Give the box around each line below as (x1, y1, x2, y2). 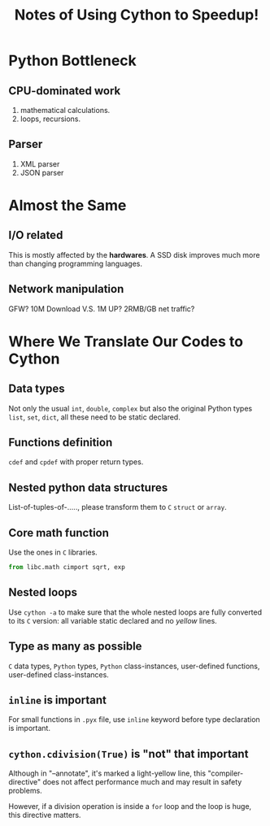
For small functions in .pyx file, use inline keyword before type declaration (8, 715, 260, 724)
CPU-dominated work (8, 84, 121, 98)
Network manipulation (8, 282, 124, 296)
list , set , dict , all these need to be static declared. (8, 412, 181, 422)
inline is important (8, 693, 107, 706)
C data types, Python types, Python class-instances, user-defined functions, (8, 661, 260, 671)
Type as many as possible (8, 640, 142, 654)
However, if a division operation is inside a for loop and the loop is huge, (8, 802, 252, 811)
